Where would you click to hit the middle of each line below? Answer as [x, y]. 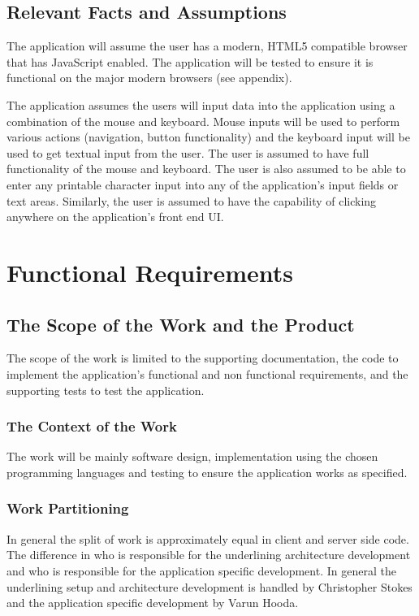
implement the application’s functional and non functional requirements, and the [207, 373]
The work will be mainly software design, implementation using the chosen [192, 456]
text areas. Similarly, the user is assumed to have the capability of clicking [192, 200]
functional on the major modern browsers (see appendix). [149, 78]
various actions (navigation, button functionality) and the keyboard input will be [208, 137]
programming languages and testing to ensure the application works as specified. [207, 472]
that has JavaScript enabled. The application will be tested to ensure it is [190, 61]
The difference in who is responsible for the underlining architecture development [209, 555]
